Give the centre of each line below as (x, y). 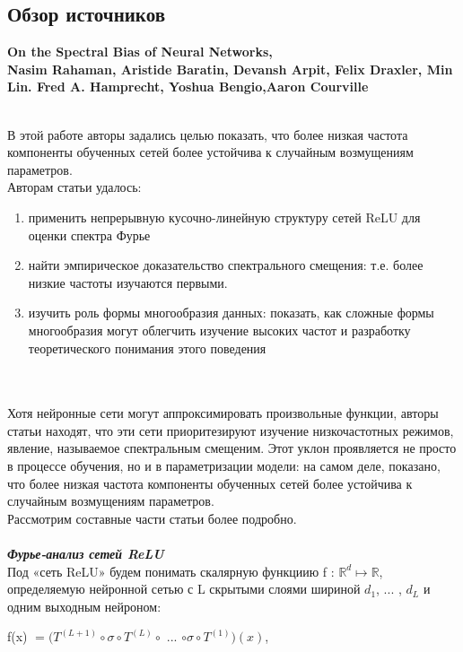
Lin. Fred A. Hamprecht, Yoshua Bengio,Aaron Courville (188, 87)
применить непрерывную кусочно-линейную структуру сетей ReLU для (224, 217)
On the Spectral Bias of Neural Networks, (140, 52)
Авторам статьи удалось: (74, 187)
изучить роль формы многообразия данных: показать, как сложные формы (231, 313)
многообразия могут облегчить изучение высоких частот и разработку (219, 330)
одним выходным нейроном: (84, 606)
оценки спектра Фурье (89, 235)
